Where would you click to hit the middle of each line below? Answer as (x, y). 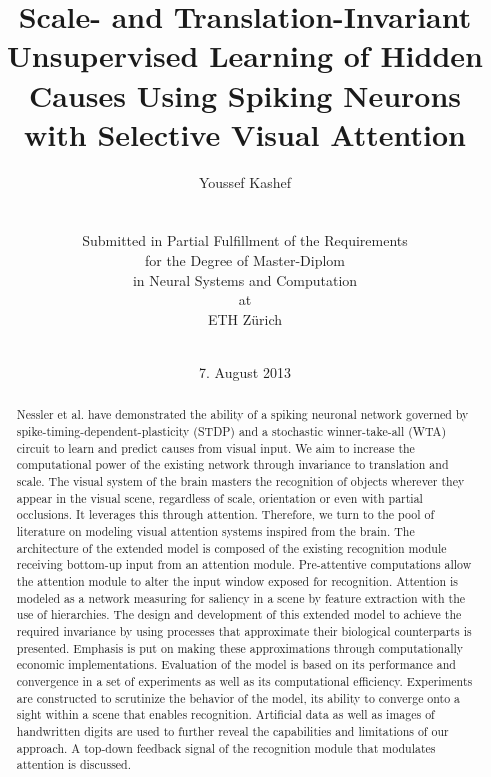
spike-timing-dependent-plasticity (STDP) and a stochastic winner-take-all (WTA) (231, 431)
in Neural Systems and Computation (245, 279)
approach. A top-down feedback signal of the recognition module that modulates (226, 747)
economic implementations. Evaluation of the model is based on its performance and (236, 664)
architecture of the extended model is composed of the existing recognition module (231, 547)
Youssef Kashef (244, 181)
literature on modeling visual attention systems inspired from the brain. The (215, 531)
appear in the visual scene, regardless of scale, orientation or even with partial (219, 497)
